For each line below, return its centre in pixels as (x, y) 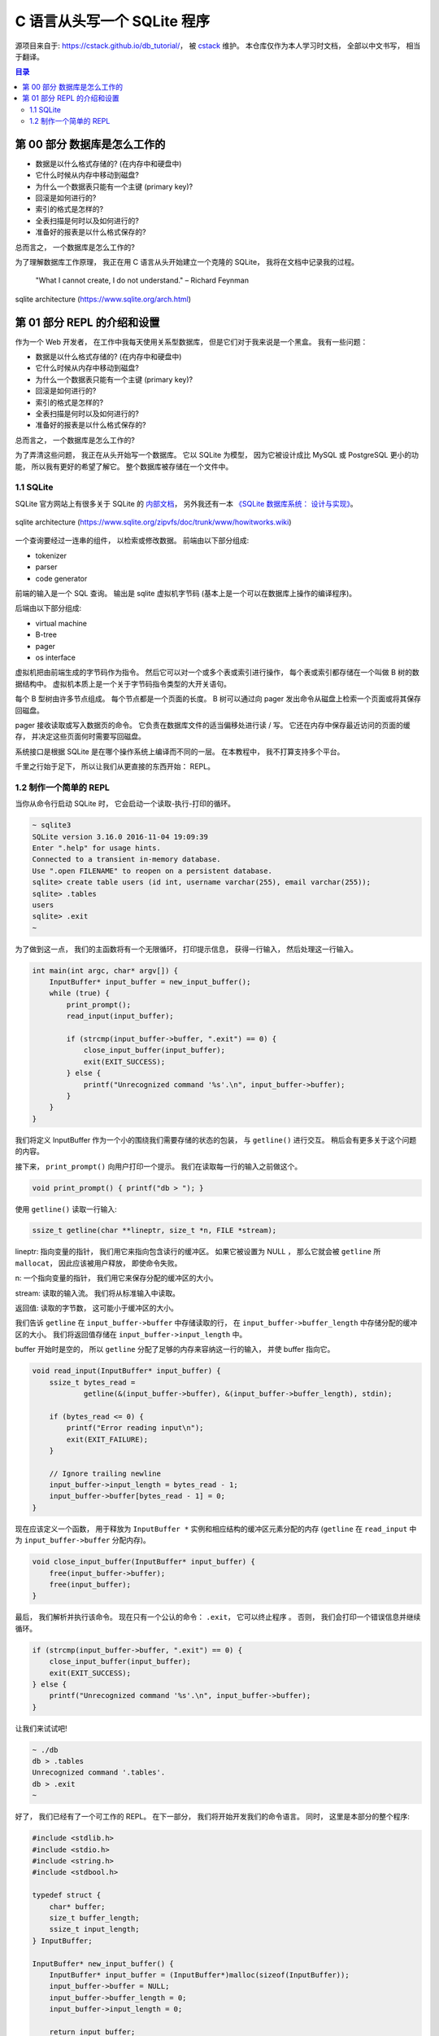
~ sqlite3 (52, 825)
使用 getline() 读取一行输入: (66, 1209)
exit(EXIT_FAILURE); (107, 1439)
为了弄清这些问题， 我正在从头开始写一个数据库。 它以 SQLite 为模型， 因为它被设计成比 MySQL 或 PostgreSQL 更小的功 (217, 455)
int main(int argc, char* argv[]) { (105, 970)
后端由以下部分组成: (48, 608)
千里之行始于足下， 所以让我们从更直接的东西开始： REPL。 (115, 766)
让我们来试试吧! (41, 1728)
